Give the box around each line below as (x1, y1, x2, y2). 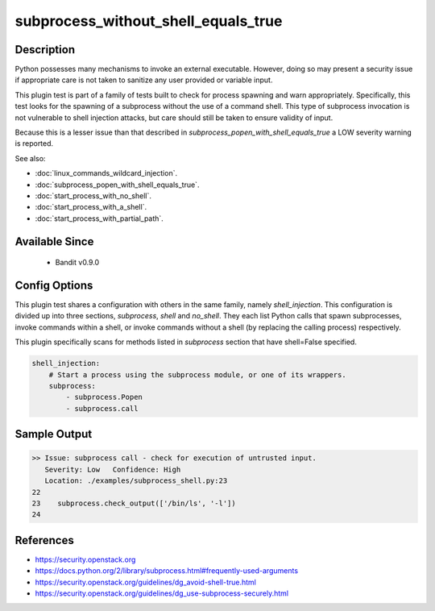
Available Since (14, 235, 94, 248)
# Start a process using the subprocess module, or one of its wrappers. (48, 370, 346, 379)
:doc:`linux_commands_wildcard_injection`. (35, 168, 177, 178)
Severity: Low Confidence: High (44, 464, 181, 474)
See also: (14, 153, 46, 163)
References (14, 533, 74, 547)
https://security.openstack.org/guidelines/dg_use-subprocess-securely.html (35, 588, 289, 598)
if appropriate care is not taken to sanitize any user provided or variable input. (14, 75, 273, 85)
